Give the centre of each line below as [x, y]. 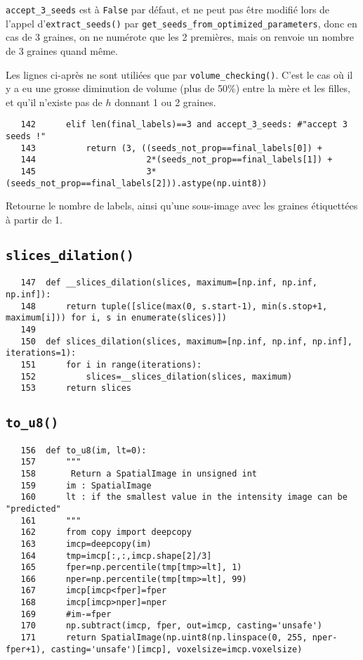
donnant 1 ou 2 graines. [165, 102]
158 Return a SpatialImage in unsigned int [139, 473]
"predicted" [33, 509]
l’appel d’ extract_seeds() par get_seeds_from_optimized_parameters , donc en [181, 23]
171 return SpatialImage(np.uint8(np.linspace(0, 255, [164, 638]
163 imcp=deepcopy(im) [86, 544]
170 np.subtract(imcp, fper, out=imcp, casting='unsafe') [172, 626]
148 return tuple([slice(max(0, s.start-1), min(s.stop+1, [174, 306]
